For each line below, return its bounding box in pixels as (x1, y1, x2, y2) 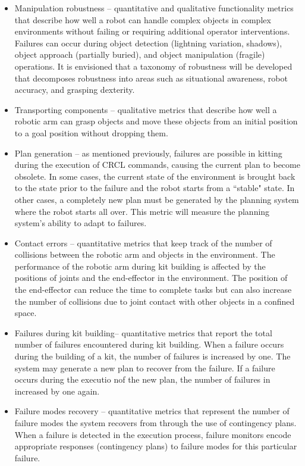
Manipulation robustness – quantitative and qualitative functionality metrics (14, 2, 294, 14)
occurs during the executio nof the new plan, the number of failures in (14, 373, 271, 386)
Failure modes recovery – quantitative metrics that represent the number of (14, 405, 290, 417)
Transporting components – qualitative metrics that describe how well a (14, 103, 277, 115)
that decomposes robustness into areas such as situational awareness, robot (14, 71, 288, 84)
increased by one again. (14, 384, 100, 397)
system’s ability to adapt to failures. (14, 217, 147, 229)
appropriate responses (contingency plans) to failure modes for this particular (14, 440, 297, 452)
